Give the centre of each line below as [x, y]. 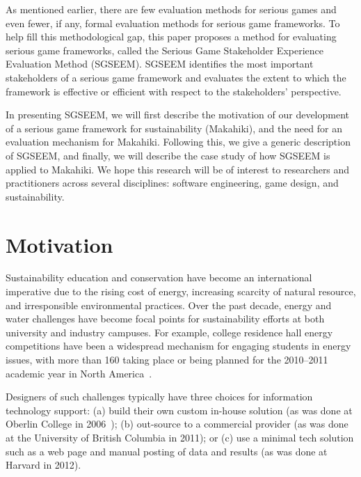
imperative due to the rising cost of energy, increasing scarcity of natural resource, [181, 291]
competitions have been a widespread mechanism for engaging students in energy [178, 346]
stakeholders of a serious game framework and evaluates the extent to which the [176, 77]
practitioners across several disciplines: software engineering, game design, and [172, 183]
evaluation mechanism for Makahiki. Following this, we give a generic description [178, 142]
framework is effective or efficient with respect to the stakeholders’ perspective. [174, 91]
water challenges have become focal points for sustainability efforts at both [165, 319]
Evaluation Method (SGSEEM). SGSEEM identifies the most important [160, 64]
